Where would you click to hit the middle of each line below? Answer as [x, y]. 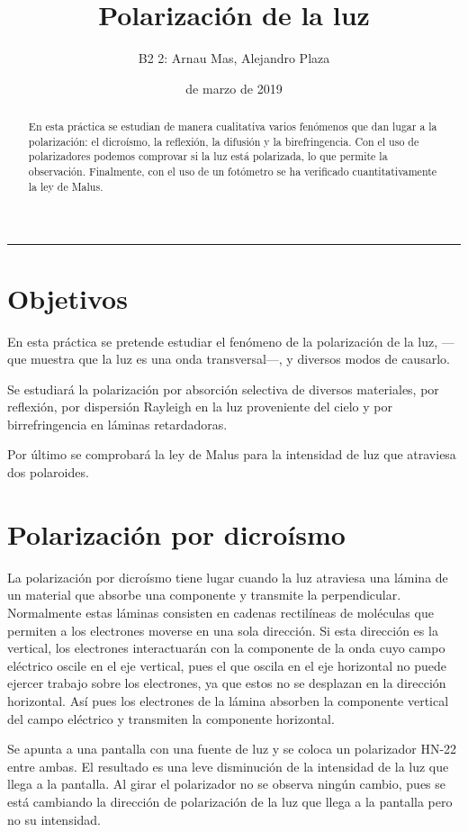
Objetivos [67, 298]
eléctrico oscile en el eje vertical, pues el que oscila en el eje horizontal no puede [227, 665]
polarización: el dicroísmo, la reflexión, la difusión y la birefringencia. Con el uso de [224, 141]
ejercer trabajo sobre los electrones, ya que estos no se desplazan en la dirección [227, 683]
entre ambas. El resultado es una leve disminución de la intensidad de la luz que [228, 766]
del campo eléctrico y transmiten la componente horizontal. [171, 718]
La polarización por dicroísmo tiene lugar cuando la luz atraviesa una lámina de [228, 577]
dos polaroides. [48, 472]
